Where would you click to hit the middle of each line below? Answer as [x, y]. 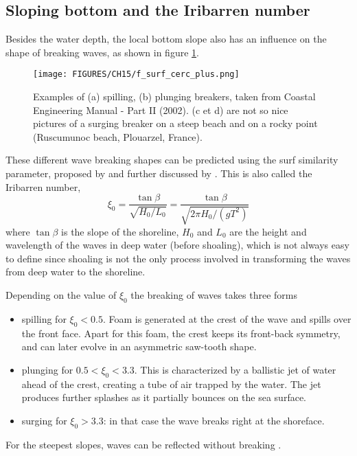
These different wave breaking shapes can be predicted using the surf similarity [172, 160]
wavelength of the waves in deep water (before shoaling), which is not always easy [177, 245]
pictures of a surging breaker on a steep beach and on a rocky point [175, 123]
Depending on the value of [61, 295]
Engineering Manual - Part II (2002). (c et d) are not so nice [161, 110]
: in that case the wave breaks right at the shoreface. [214, 420]
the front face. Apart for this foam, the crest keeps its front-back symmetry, [181, 333]
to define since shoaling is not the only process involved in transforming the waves [178, 258]
